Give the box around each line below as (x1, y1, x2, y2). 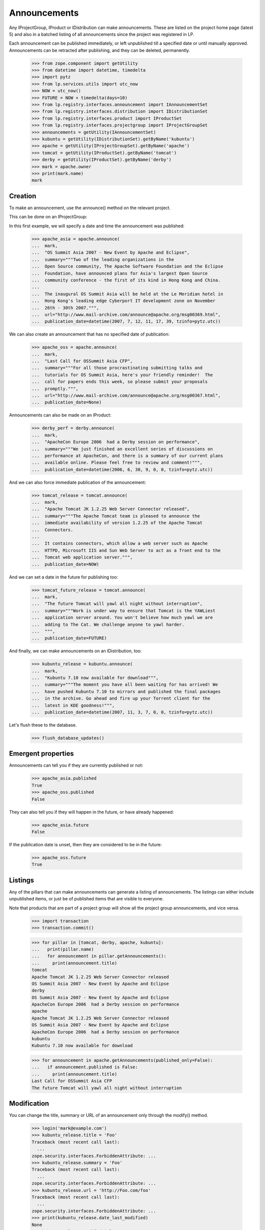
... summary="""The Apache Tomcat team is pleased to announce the (31, 513, 200, 519)
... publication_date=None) (31, 400, 102, 405)
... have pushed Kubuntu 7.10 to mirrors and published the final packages (31, 689, 221, 694)
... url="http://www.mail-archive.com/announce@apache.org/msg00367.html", (31, 393, 221, 398)
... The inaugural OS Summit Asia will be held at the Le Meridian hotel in (31, 291, 223, 297)
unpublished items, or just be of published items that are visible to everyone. (9, 896, 164, 902)
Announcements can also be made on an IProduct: (9, 412, 111, 418)
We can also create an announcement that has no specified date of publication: (9, 331, 170, 337)
